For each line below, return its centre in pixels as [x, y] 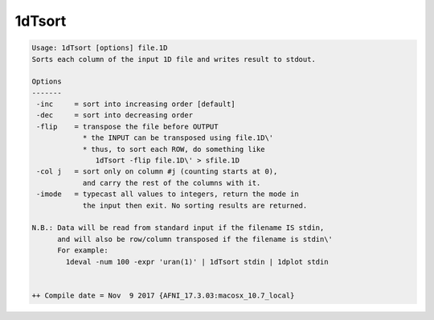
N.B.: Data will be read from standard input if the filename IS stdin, [178, 228]
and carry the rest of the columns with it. [172, 183]
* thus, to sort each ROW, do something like [174, 149]
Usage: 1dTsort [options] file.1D [100, 48]
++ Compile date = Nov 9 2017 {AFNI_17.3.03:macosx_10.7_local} [163, 295]
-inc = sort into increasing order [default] [136, 104]
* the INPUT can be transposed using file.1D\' [178, 138]
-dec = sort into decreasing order [115, 115]
